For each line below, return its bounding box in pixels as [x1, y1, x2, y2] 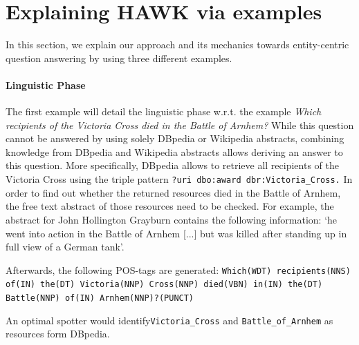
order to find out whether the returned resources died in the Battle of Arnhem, [6, 185, 341, 199]
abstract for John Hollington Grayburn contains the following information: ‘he [6, 212, 338, 226]
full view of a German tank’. [6, 239, 125, 254]
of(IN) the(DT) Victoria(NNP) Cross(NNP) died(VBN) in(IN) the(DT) [6, 279, 323, 290]
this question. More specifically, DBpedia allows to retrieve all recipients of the [6, 158, 339, 172]
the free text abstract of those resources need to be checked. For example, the [6, 199, 334, 213]
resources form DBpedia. [6, 326, 110, 341]
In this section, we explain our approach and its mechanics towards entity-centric [6, 37, 349, 52]
